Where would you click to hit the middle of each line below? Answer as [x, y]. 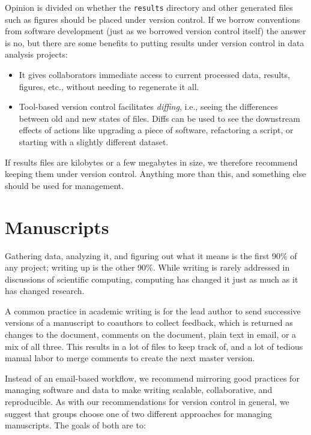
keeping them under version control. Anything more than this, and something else [155, 174]
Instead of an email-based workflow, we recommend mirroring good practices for [152, 378]
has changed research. [45, 291]
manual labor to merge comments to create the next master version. [130, 358]
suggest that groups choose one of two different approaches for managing [139, 413]
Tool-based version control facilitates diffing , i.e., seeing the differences [148, 106]
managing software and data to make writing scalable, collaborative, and [139, 390]
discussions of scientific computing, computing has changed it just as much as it [152, 279]
